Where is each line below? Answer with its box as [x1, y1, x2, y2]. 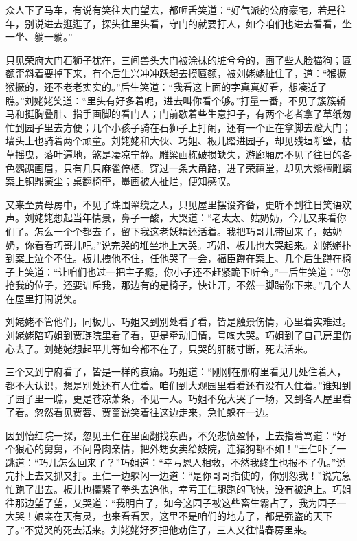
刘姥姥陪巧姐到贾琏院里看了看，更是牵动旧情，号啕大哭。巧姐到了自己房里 [5, 328, 342, 342]
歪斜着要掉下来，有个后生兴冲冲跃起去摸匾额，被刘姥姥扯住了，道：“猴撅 [14, 66, 347, 80]
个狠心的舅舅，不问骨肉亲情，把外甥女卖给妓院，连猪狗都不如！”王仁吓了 [5, 441, 337, 456]
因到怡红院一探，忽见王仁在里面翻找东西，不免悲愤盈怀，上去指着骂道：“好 [5, 428, 347, 442]
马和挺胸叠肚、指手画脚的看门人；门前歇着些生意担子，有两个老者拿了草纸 [5, 107, 342, 121]
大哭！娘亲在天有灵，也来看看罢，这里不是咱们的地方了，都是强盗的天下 [5, 509, 332, 523]
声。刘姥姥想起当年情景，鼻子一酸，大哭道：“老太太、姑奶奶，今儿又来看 [5, 210, 337, 225]
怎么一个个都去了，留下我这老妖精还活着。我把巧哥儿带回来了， [34, 223, 323, 238]
